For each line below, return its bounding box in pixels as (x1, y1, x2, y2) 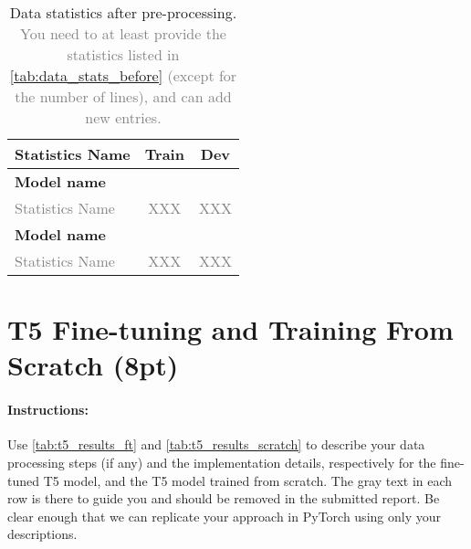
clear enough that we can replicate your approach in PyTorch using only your (7, 506, 441, 525)
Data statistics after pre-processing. (9, 2, 237, 23)
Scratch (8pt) (7, 346, 179, 384)
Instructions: (7, 400, 89, 419)
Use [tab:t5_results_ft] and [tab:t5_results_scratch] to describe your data (7, 435, 425, 454)
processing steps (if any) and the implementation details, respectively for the (7, 452, 436, 471)
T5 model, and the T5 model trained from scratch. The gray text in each (43, 470, 453, 490)
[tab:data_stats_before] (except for (9, 65, 237, 86)
